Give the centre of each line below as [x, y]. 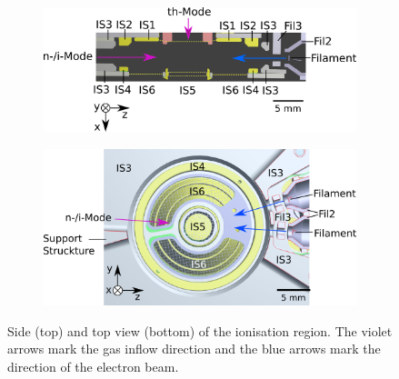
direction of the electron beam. [93, 366]
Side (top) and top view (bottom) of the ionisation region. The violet [200, 330]
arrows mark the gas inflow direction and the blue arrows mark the [194, 349]
